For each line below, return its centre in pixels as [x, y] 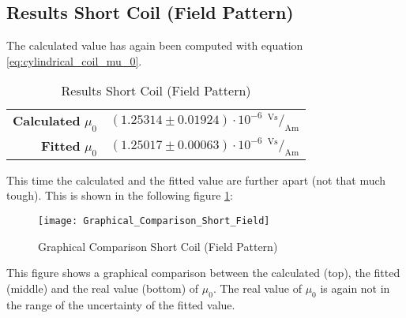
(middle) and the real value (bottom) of [103, 288]
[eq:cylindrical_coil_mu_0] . [74, 60]
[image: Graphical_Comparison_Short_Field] [154, 221]
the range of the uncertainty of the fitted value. [121, 304]
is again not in [355, 288]
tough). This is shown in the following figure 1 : [120, 195]
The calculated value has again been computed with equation [155, 45]
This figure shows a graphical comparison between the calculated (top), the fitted [203, 273]
